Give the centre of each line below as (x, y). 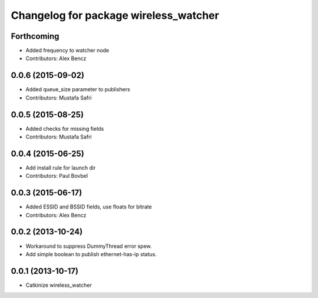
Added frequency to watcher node (67, 51)
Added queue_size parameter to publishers (78, 90)
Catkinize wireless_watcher (59, 285)
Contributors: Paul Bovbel (57, 176)
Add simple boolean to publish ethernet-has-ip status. (91, 254)
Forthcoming (35, 36)
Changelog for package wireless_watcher (115, 15)
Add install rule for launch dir (61, 167)
